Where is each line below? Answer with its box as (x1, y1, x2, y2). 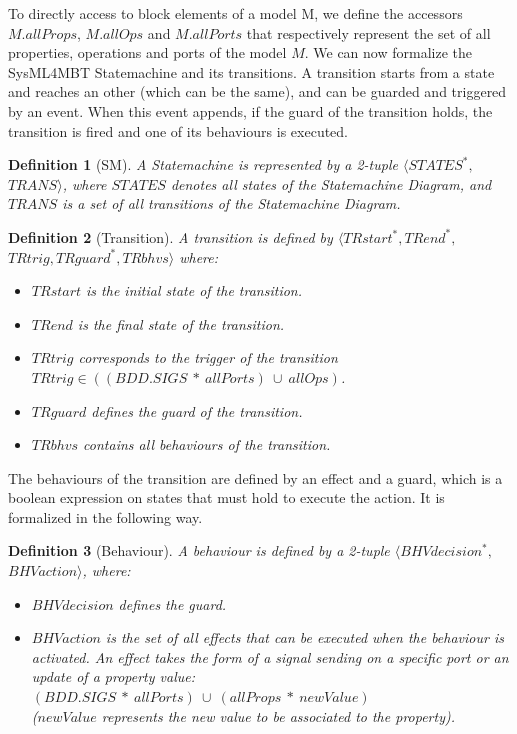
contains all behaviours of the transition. (83, 434, 331, 455)
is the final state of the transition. (77, 313, 285, 334)
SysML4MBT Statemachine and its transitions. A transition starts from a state (8, 61, 495, 82)
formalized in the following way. (8, 506, 203, 527)
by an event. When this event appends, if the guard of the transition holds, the (8, 100, 493, 121)
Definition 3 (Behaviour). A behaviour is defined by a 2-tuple (8, 540, 390, 561)
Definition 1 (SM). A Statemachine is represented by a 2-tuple (8, 154, 398, 175)
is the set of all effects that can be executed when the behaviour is (105, 627, 504, 648)
